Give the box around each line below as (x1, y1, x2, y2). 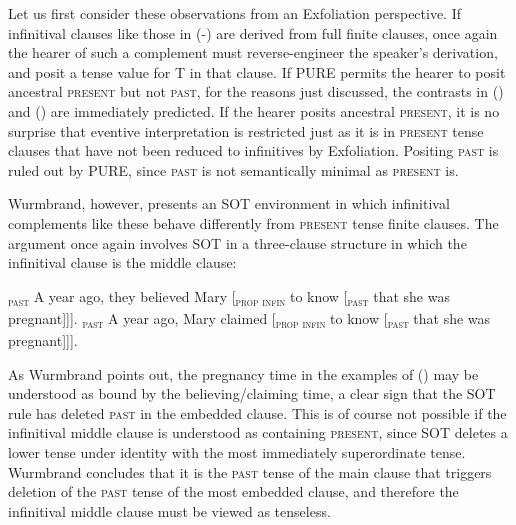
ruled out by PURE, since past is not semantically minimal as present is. (8, 159, 459, 180)
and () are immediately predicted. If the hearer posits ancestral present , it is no (8, 100, 500, 121)
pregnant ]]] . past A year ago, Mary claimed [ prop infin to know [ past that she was (8, 307, 491, 331)
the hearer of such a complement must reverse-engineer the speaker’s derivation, (8, 42, 498, 63)
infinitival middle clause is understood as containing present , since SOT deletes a (8, 422, 508, 443)
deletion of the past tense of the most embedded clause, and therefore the (8, 481, 459, 502)
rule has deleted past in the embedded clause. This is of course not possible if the (8, 402, 507, 423)
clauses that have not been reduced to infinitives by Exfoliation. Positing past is (8, 140, 499, 161)
